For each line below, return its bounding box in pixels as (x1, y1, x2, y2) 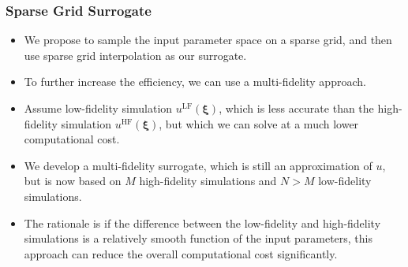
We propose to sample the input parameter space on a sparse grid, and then (24, 32, 392, 48)
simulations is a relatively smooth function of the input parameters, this (24, 230, 373, 247)
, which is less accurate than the (219, 100, 374, 116)
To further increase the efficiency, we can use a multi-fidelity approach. (24, 73, 366, 90)
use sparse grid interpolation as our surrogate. (24, 46, 247, 63)
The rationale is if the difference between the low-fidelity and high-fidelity (24, 214, 381, 231)
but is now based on (24, 172, 122, 189)
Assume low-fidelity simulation (24, 100, 173, 116)
